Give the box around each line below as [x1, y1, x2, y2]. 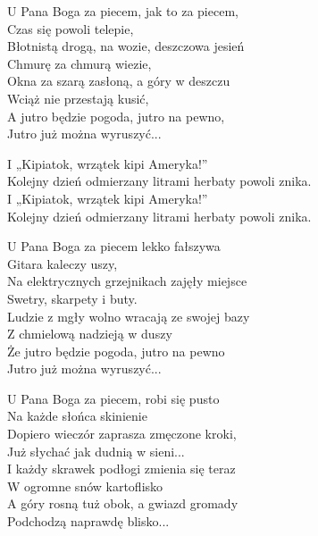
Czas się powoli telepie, [7, 19, 134, 38]
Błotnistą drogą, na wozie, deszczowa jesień [7, 37, 245, 55]
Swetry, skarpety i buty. [7, 289, 138, 307]
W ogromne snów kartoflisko [7, 476, 163, 495]
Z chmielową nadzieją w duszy [7, 324, 172, 343]
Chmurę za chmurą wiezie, [7, 54, 152, 72]
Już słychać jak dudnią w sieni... [7, 441, 185, 460]
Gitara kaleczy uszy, [7, 254, 118, 272]
